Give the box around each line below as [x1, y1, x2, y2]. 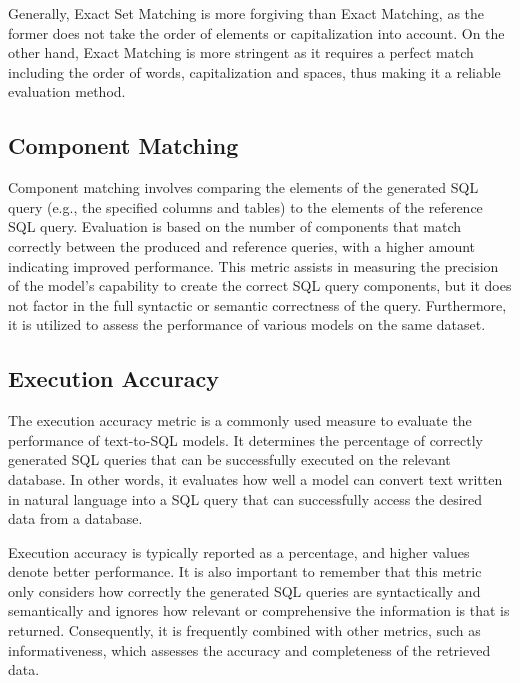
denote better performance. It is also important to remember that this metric [8, 561, 482, 582]
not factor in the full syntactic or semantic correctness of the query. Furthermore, [8, 294, 507, 315]
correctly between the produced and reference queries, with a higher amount [8, 235, 476, 256]
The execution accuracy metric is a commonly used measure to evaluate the [8, 410, 472, 431]
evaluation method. [8, 81, 126, 102]
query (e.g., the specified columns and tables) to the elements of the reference [8, 196, 483, 217]
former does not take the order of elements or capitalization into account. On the [8, 22, 505, 43]
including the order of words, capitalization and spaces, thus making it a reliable [8, 61, 501, 82]
